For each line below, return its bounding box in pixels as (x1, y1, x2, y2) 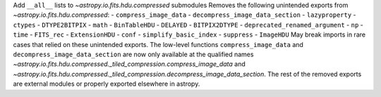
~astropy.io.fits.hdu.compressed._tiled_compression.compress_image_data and (13, 60, 246, 68)
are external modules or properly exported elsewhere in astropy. (13, 79, 200, 88)
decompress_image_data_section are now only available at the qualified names (13, 50, 254, 58)
